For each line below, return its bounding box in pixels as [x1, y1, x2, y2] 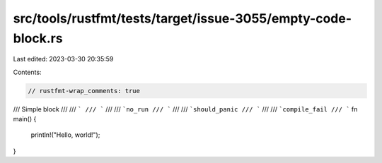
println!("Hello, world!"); [30, 131, 100, 139]
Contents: [13, 68, 42, 76]
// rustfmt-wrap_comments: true [28, 87, 141, 95]
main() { [13, 115, 37, 123]
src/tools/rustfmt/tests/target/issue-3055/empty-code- [13, 11, 352, 26]
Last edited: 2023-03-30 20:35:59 [13, 55, 114, 64]
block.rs [13, 30, 63, 46]
